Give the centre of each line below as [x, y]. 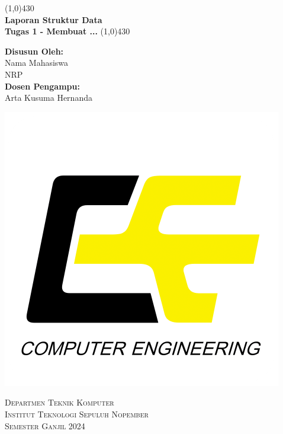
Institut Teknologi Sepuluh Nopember [77, 414]
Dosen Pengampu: [42, 86]
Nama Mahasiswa [37, 63]
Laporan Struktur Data [54, 19]
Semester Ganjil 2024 [45, 425]
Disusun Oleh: [34, 51]
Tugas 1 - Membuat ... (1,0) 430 [67, 31]
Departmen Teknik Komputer [60, 402]
